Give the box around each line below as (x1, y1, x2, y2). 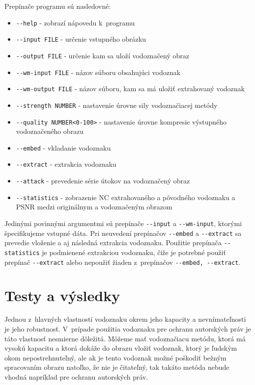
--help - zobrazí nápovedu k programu (16, 17, 135, 27)
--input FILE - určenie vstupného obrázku (16, 34, 146, 44)
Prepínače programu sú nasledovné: (4, 1, 111, 11)
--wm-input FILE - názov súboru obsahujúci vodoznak (16, 67, 181, 77)
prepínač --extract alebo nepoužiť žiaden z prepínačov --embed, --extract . (4, 257, 241, 267)
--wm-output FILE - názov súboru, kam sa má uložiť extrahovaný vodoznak (16, 83, 245, 94)
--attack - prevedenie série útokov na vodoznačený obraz (16, 176, 190, 186)
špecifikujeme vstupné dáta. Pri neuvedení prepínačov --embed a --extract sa (4, 228, 242, 238)
